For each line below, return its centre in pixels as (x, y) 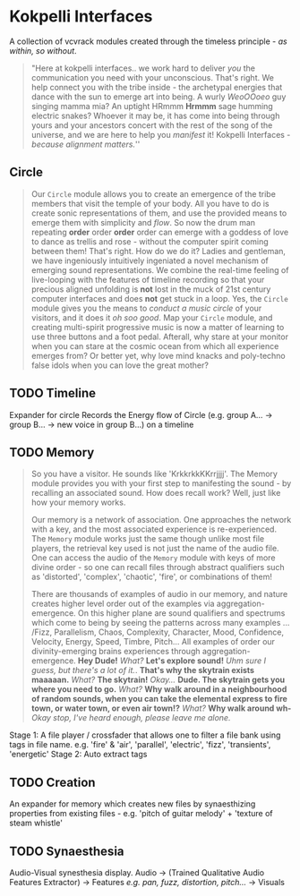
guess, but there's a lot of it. (83, 670)
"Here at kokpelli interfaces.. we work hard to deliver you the (143, 68)
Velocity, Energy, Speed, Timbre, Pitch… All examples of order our (153, 642)
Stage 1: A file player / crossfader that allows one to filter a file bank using (145, 735)
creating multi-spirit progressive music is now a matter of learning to (158, 327)
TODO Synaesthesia (67, 851)
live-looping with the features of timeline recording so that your (148, 279)
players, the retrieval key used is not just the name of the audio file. (155, 549)
